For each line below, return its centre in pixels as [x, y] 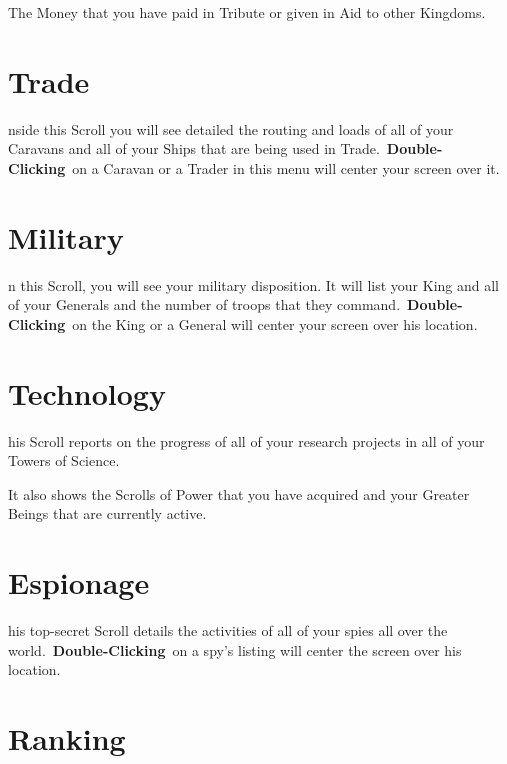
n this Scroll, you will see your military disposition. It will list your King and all [253, 284]
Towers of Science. [64, 460]
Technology [87, 392]
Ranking [67, 738]
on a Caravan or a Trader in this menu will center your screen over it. [286, 167]
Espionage [79, 582]
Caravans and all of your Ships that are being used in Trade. [194, 148]
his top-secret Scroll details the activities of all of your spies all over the [228, 630]
